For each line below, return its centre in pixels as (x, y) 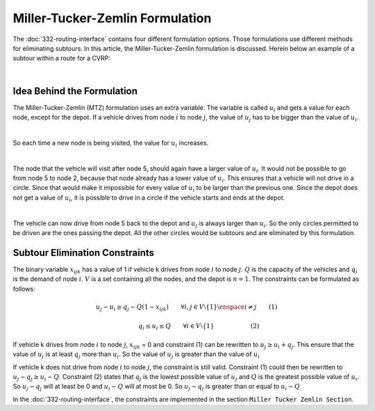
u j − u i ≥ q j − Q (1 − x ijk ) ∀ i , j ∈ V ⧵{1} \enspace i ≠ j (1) (187, 307)
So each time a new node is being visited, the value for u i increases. (111, 144)
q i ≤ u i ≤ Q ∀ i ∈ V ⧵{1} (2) (199, 327)
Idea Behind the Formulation (75, 91)
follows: (24, 289)
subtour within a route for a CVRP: (61, 58)
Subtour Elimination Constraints (84, 253)
